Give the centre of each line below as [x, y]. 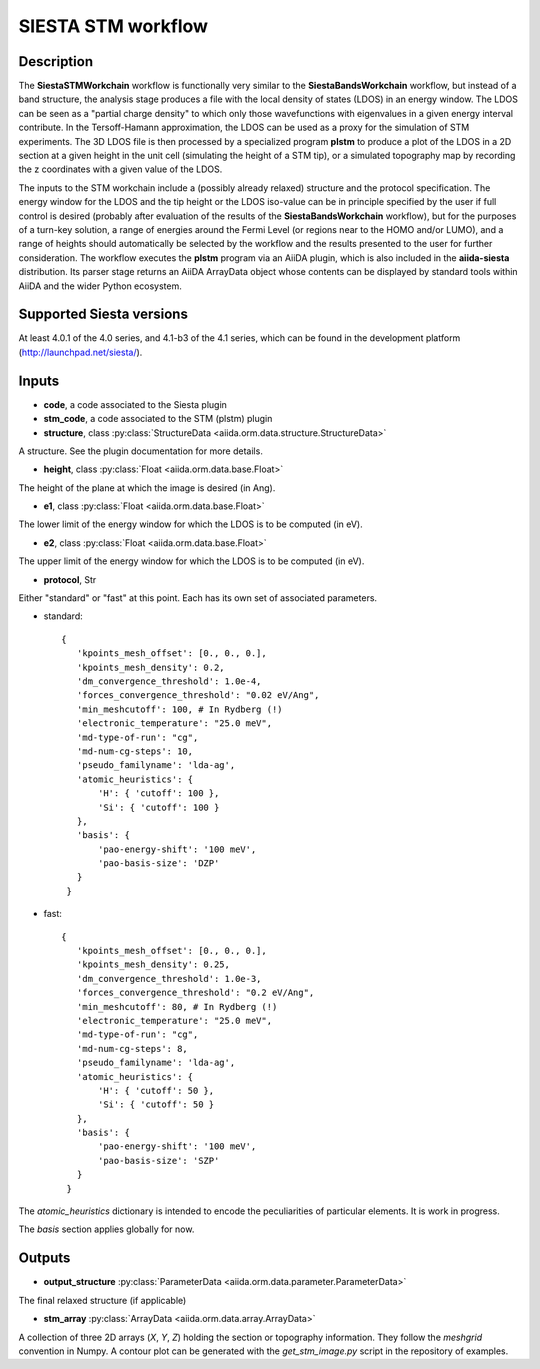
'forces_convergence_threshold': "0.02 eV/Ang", [198, 695]
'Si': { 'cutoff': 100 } [159, 807]
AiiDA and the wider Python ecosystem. [100, 286]
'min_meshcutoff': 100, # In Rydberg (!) [180, 709]
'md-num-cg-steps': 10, [135, 751]
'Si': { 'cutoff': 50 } [156, 1104]
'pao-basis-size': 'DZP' [159, 863]
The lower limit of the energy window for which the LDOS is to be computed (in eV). [191, 524]
